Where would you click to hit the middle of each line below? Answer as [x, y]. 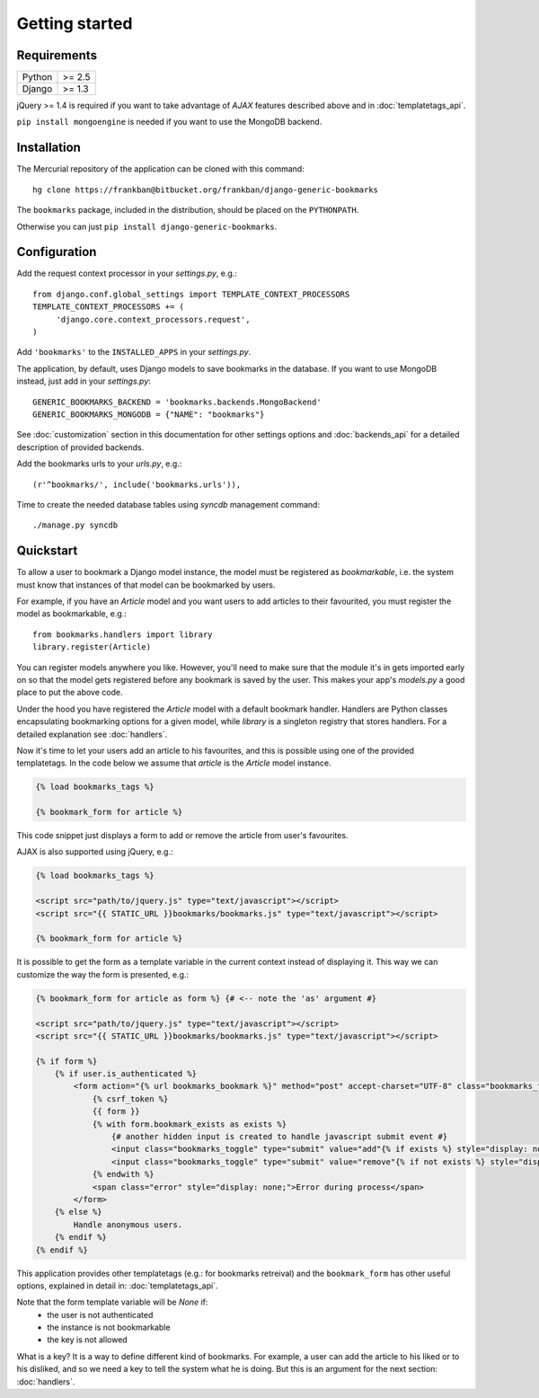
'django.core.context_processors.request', [153, 319]
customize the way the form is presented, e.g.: [102, 974]
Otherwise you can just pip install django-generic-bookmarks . [147, 226]
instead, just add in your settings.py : [84, 381]
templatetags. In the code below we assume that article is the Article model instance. [174, 763]
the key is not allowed [87, 1340]
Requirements [57, 55]
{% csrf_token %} [130, 1099]
